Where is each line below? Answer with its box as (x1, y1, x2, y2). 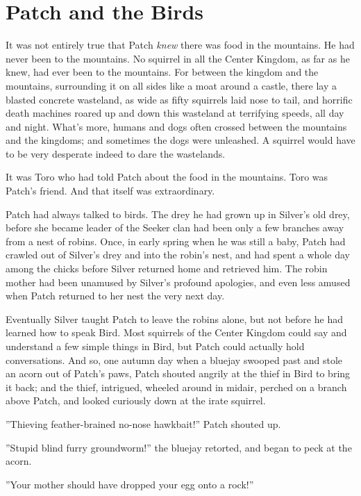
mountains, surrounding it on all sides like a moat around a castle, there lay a (6, 78, 337, 92)
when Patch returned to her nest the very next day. (6, 288, 225, 303)
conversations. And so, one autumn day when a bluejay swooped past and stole (6, 352, 343, 367)
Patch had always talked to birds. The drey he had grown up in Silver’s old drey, (6, 206, 350, 221)
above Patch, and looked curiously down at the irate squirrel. (6, 393, 266, 408)
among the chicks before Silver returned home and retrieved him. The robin (6, 261, 328, 276)
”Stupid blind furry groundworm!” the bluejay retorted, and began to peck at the (6, 440, 352, 454)
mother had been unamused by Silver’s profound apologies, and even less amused (6, 274, 351, 289)
